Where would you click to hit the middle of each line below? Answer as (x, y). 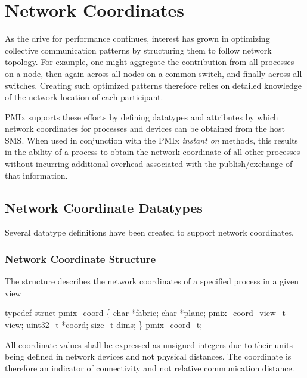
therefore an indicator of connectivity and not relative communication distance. (150, 368)
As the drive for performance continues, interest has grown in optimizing (137, 38)
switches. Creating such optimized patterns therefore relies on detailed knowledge (153, 85)
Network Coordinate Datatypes (104, 207)
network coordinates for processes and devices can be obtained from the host (145, 128)
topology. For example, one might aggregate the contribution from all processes (150, 62)
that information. (36, 175)
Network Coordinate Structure (80, 258)
